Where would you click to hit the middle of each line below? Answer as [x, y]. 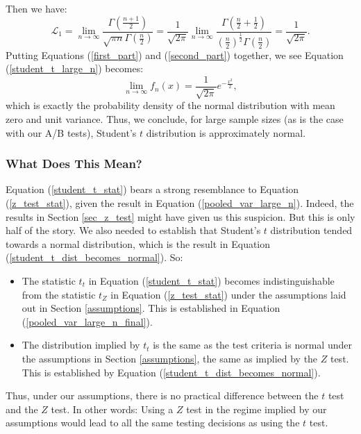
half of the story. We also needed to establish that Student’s [133, 230]
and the [22, 409]
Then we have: [36, 8]
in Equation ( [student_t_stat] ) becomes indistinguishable [211, 281]
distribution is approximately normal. [226, 132]
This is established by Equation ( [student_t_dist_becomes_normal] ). [171, 372]
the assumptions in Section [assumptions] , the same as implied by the [170, 358]
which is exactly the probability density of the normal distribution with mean [170, 105]
